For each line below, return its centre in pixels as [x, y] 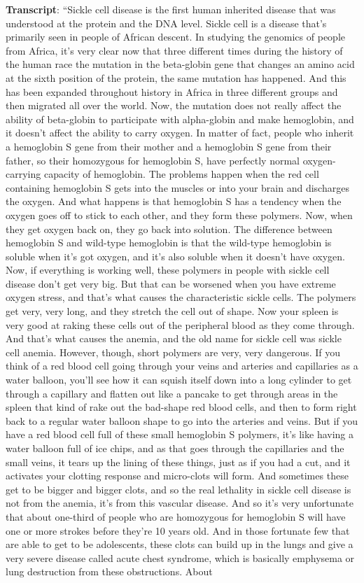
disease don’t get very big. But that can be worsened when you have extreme [171, 283]
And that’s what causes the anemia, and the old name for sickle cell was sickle [174, 338]
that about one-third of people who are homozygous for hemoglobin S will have [176, 516]
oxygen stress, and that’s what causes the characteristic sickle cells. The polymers [181, 297]
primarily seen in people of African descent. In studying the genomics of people [175, 37]
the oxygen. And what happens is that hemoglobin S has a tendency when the [174, 201]
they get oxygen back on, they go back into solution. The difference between [169, 229]
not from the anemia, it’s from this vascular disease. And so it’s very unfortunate [180, 503]
